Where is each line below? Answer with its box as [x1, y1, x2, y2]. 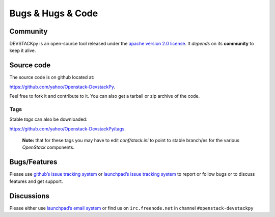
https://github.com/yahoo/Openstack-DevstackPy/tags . [9, 125, 126, 132]
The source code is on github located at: [9, 74, 94, 80]
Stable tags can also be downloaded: [9, 116, 88, 122]
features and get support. [9, 178, 63, 184]
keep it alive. [9, 47, 36, 53]
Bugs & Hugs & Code [9, 8, 98, 19]
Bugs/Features [9, 158, 58, 167]
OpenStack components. [22, 144, 75, 150]
